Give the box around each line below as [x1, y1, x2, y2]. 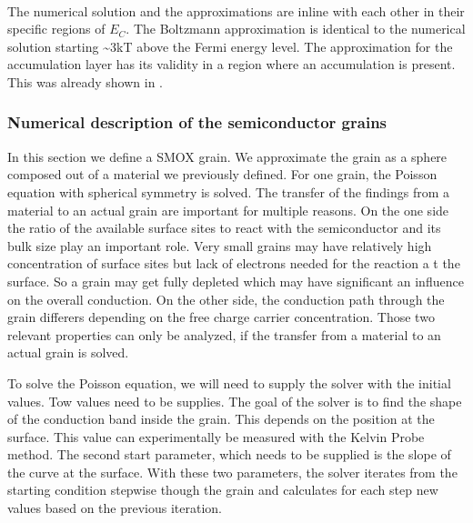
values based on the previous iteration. [7, 498, 222, 518]
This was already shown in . [7, 72, 163, 91]
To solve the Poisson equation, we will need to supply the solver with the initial [7, 373, 451, 392]
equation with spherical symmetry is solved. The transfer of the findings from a [7, 182, 449, 201]
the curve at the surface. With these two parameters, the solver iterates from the [7, 462, 458, 481]
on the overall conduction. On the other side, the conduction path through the [7, 289, 445, 308]
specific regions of [7, 19, 106, 38]
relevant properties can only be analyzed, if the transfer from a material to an [7, 325, 441, 344]
